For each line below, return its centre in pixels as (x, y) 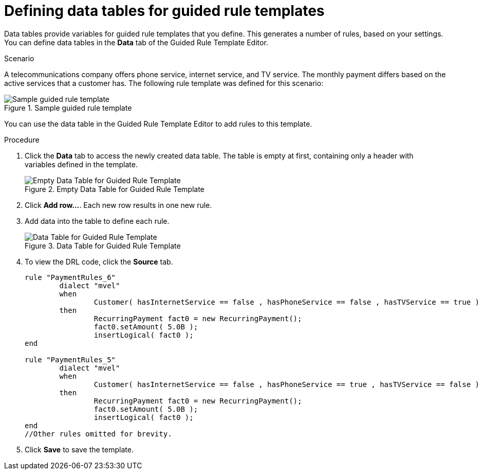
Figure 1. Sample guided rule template (68, 108)
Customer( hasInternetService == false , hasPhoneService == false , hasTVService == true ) (287, 302)
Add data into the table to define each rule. (97, 221)
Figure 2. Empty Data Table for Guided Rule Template (115, 189)
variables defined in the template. (81, 164)
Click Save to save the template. (79, 449)
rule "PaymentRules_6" (70, 277)
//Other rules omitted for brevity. (98, 434)
